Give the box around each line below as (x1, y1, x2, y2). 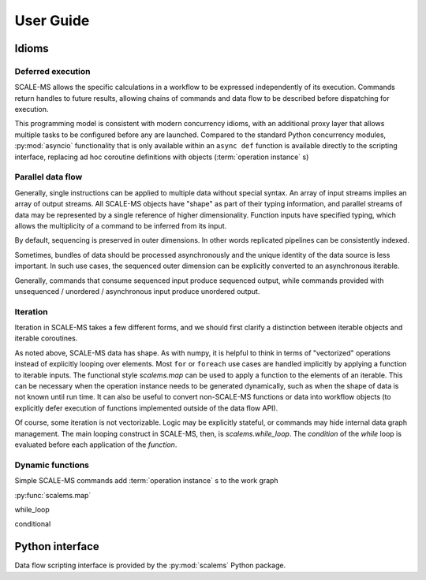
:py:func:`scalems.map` (14, 490, 92, 500)
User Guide (14, 12, 90, 29)
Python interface (14, 540, 100, 553)
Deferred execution (14, 65, 91, 76)
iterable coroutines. (14, 333, 78, 343)
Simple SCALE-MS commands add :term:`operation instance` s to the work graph (14, 476, 279, 485)
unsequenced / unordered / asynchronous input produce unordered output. (14, 286, 260, 296)
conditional (14, 519, 51, 529)
